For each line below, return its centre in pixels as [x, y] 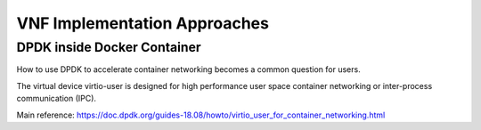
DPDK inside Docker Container [109, 47]
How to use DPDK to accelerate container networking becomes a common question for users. [188, 69]
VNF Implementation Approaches [143, 23]
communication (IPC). [57, 99]
